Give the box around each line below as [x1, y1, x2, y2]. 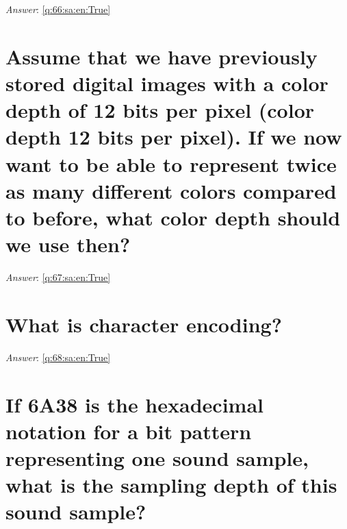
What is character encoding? [5, 310, 282, 338]
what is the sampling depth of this [5, 471, 337, 499]
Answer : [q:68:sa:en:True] [5, 349, 111, 364]
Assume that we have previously [5, 42, 318, 70]
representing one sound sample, [5, 443, 309, 471]
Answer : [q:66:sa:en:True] [5, 2, 111, 16]
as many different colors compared [5, 176, 337, 204]
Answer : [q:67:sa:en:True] [5, 270, 111, 284]
